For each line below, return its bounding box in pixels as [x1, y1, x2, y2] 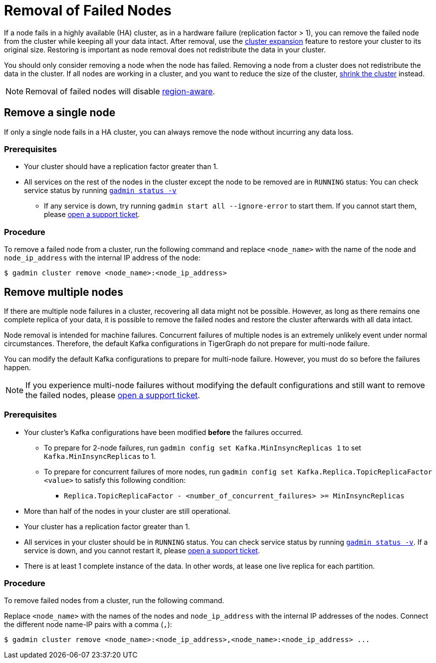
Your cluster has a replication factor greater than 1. [24, 522, 190, 531]
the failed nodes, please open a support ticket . [25, 390, 200, 400]
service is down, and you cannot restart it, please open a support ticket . [24, 546, 260, 555]
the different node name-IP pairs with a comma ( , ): [4, 620, 172, 629]
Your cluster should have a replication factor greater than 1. [24, 162, 218, 171]
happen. [4, 363, 31, 372]
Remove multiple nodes [4, 285, 123, 298]
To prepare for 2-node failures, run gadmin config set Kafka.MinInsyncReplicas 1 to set [44, 443, 361, 452]
